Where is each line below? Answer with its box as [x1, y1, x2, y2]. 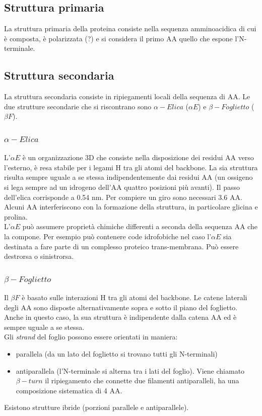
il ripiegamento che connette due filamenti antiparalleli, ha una [45, 375, 239, 386]
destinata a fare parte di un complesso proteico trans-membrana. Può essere [4, 241, 239, 251]
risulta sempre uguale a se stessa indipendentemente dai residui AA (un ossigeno [4, 172, 253, 182]
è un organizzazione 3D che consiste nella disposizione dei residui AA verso [22, 152, 254, 163]
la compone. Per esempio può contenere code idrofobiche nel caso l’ [4, 231, 212, 241]
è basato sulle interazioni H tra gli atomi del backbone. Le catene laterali [22, 292, 247, 302]
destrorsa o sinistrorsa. [4, 251, 74, 261]
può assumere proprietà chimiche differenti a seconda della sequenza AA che [22, 221, 257, 232]
